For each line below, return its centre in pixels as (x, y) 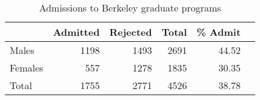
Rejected (131, 32)
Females (27, 68)
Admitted (76, 32)
